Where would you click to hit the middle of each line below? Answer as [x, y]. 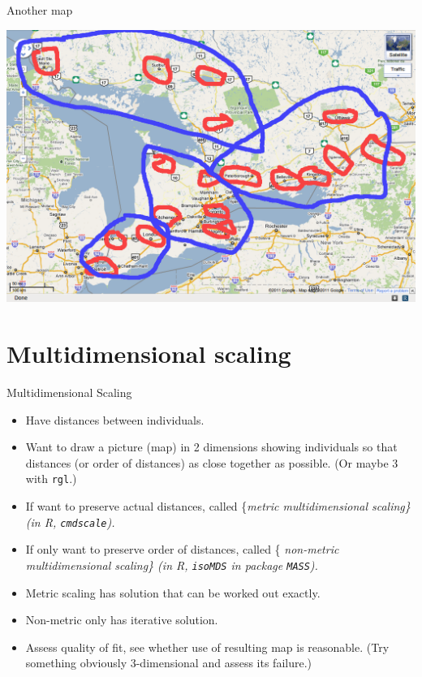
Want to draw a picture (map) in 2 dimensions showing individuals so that [211, 447]
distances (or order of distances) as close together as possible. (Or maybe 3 [212, 462]
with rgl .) [51, 479]
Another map [40, 10]
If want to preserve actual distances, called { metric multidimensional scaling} [218, 506]
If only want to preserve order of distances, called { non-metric [182, 549]
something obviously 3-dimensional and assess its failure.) [169, 663]
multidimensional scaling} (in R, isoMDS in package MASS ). [172, 565]
